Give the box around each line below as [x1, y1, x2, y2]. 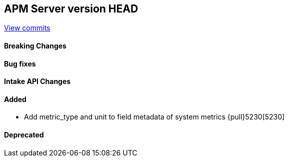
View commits [4, 23, 50, 32]
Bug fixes [4, 59, 36, 68]
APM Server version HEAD [4, 2, 138, 15]
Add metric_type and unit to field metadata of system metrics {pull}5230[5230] [24, 112, 285, 121]
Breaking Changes [4, 41, 66, 50]
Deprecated [4, 130, 44, 139]
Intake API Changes [4, 77, 71, 86]
